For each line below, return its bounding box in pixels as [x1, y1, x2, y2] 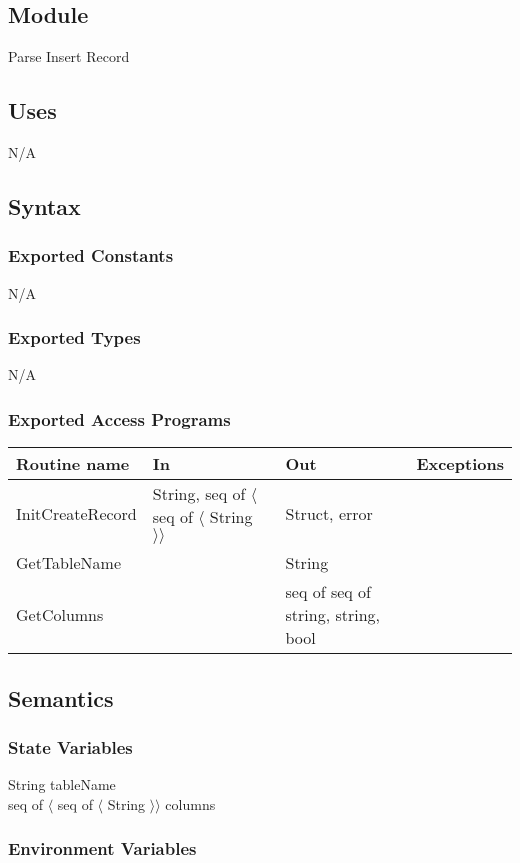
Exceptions [416, 452, 504, 476]
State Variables [8, 734, 133, 759]
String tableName [8, 774, 116, 795]
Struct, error [285, 502, 373, 526]
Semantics [8, 682, 114, 713]
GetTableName [16, 551, 121, 575]
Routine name [16, 452, 130, 476]
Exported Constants [8, 243, 174, 268]
